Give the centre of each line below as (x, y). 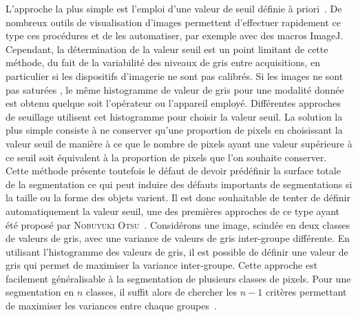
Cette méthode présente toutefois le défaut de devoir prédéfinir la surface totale (173, 171)
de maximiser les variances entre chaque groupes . (111, 306)
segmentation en (40, 292)
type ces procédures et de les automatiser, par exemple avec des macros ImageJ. (175, 35)
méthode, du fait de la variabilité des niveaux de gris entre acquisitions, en (163, 62)
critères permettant (306, 292)
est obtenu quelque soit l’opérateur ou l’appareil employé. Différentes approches (173, 103)
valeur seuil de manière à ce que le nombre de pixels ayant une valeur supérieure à (179, 143)
